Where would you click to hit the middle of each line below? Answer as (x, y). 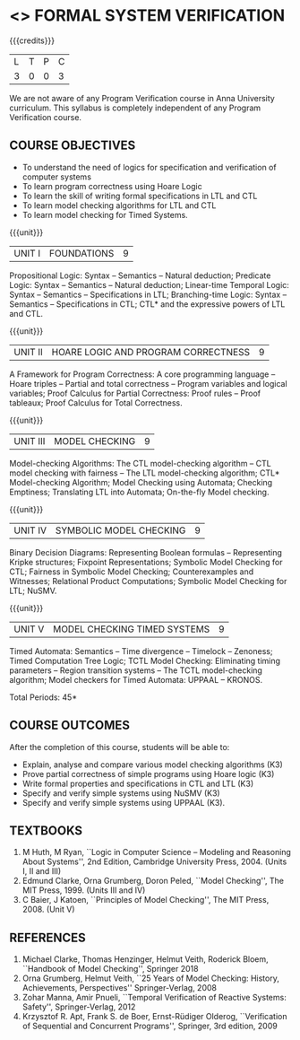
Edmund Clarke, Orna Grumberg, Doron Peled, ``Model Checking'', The (153, 881)
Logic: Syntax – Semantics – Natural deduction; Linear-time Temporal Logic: (149, 284)
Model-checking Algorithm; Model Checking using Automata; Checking (141, 482)
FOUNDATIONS (81, 253)
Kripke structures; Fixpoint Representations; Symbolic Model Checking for (146, 562)
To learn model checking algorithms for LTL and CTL (119, 205)
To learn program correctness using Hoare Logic (112, 186)
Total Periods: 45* (43, 697)
